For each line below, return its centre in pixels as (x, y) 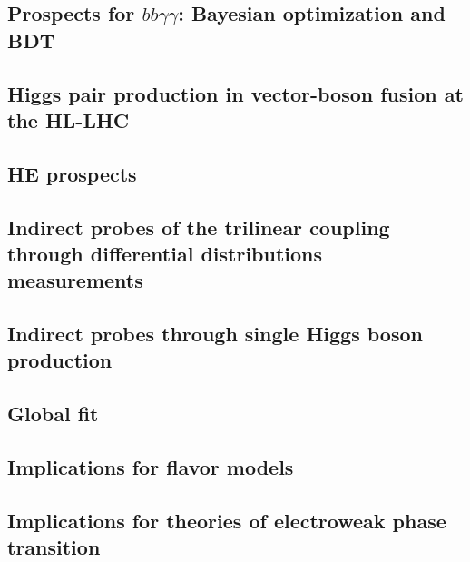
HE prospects (72, 173)
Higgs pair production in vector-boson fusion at (235, 93)
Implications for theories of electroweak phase (227, 520)
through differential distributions (165, 253)
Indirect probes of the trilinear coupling (199, 227)
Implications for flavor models (151, 467)
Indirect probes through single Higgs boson (215, 334)
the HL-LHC (69, 119)
